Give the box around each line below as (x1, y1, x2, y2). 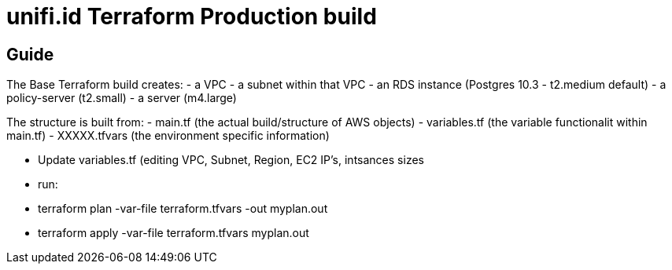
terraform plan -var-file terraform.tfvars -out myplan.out (38, 202, 328, 216)
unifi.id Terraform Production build (6, 3, 377, 30)
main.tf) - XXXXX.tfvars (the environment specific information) (6, 129, 330, 143)
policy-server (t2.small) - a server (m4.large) (6, 91, 237, 105)
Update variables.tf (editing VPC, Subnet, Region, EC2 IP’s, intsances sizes (38, 153, 424, 167)
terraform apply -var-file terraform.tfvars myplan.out (38, 226, 309, 240)
